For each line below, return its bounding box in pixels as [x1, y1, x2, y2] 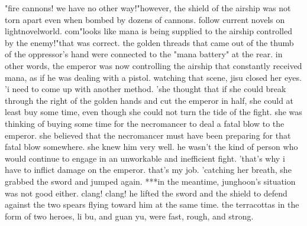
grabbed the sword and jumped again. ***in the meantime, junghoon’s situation [5, 175, 296, 187]
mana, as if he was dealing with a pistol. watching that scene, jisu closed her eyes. [5, 71, 302, 83]
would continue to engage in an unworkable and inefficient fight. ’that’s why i [5, 152, 285, 164]
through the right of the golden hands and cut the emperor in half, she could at [5, 94, 294, 106]
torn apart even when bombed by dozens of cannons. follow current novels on [5, 13, 285, 25]
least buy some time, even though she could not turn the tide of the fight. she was [5, 106, 302, 118]
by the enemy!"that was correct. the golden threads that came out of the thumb [5, 36, 294, 48]
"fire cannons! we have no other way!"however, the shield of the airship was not [5, 2, 291, 14]
